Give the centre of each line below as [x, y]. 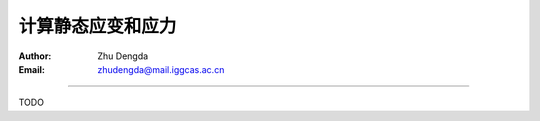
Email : [31, 69]
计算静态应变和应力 [97, 26]
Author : [35, 56]
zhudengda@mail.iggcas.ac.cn [161, 69]
